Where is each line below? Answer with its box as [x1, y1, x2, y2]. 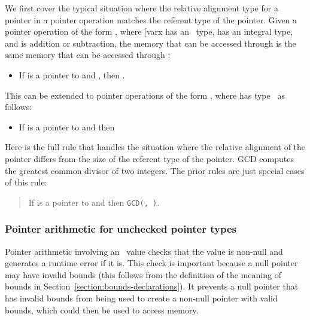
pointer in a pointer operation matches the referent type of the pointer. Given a [5, 13, 297, 26]
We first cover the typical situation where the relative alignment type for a [5, 2, 278, 14]
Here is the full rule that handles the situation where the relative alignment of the [5, 141, 306, 153]
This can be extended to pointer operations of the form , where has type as [5, 89, 285, 101]
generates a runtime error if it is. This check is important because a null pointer [5, 257, 298, 269]
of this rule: [5, 176, 47, 188]
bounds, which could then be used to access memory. [5, 303, 199, 316]
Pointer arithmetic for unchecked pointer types [5, 221, 236, 236]
